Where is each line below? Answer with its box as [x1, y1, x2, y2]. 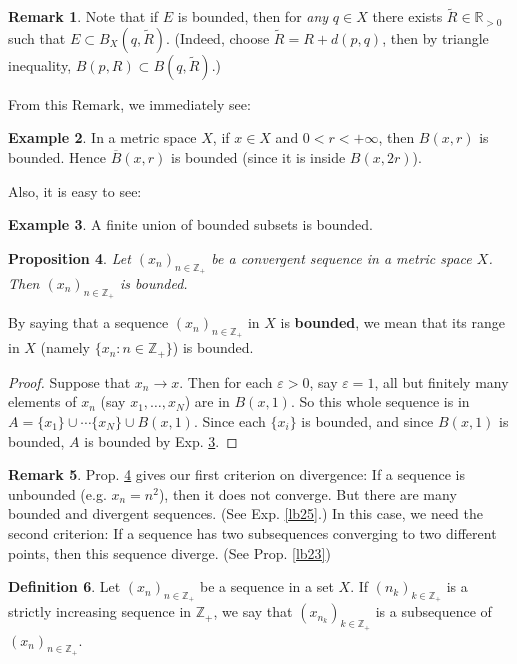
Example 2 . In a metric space [8, 127, 197, 148]
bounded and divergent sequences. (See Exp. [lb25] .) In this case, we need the [8, 503, 483, 524]
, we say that [213, 601, 293, 622]
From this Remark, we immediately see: [8, 93, 251, 114]
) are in [184, 391, 230, 412]
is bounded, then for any [177, 6, 329, 27]
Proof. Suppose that [8, 371, 131, 392]
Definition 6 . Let [8, 576, 121, 597]
